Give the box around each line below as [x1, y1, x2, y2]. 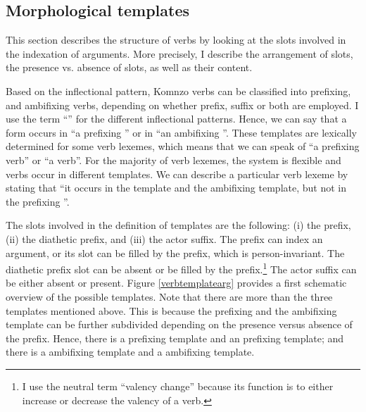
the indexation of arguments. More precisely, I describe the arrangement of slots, [6, 46, 353, 61]
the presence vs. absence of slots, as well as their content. [6, 60, 253, 75]
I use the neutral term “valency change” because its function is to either [22, 378, 334, 393]
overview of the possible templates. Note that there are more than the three [6, 289, 333, 304]
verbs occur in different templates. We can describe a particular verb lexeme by [6, 166, 348, 181]
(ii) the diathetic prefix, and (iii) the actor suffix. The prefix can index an [6, 231, 323, 246]
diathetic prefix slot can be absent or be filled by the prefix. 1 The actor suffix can [6, 260, 357, 276]
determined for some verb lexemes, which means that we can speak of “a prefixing [6, 139, 360, 154]
